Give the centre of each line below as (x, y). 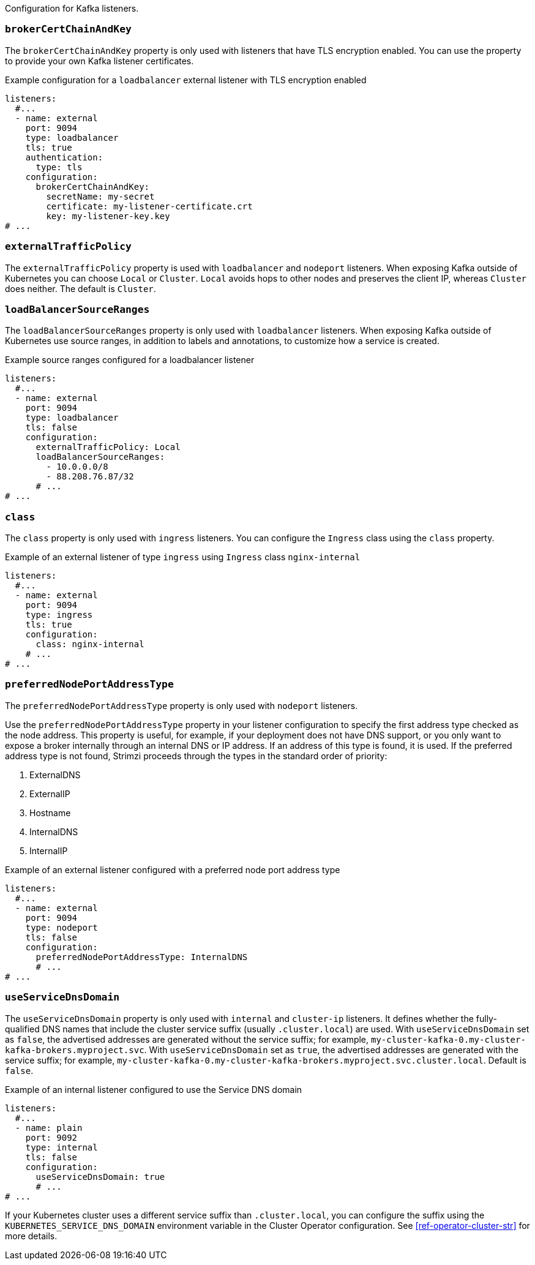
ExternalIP (50, 794)
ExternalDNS (55, 775)
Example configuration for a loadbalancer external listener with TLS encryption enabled (186, 80)
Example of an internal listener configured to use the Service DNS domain (154, 1089)
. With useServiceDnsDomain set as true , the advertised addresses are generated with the (331, 1049)
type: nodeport (62, 927)
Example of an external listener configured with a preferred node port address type (173, 869)
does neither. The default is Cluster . (80, 288)
